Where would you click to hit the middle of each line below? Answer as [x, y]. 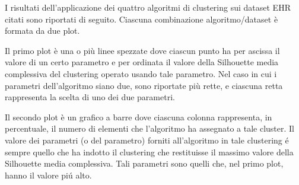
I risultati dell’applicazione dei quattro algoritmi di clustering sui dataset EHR [148, 7]
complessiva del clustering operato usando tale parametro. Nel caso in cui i [141, 73]
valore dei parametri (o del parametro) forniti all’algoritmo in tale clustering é [147, 140]
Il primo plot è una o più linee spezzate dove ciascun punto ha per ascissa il [142, 50]
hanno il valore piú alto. [48, 175]
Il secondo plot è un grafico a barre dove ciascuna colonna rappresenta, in [139, 117]
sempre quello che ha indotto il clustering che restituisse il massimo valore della [149, 151]
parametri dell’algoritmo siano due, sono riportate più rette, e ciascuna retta [144, 85]
